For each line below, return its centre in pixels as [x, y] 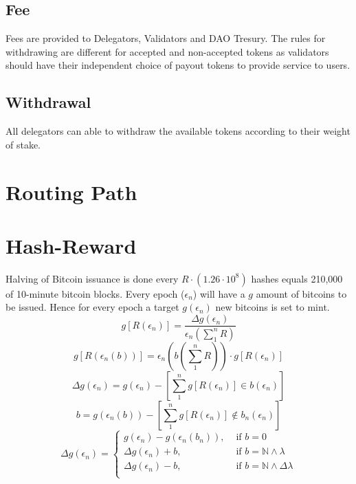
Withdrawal [48, 102]
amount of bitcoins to [301, 293]
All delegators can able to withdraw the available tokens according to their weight [178, 131]
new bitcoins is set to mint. [272, 307]
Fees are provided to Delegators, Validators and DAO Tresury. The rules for [166, 38]
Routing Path [71, 191]
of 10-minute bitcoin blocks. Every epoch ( [95, 293]
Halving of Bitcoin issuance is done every [92, 278]
